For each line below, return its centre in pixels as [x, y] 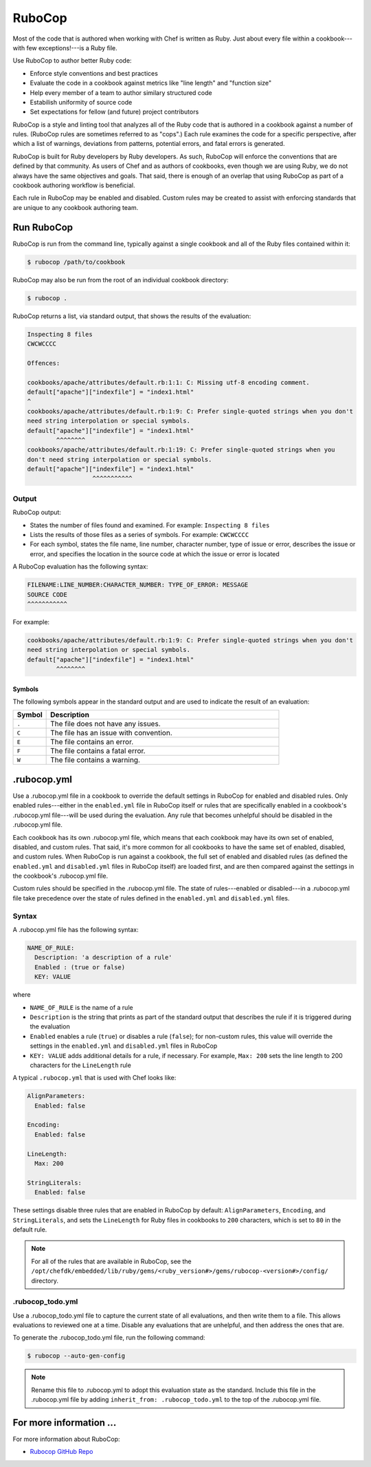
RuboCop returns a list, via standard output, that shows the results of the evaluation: [132, 316]
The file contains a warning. [95, 760]
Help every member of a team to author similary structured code [121, 92]
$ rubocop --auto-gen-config [76, 1356]
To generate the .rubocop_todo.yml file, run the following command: [109, 1338]
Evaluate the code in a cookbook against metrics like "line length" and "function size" [150, 83]
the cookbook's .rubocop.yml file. [60, 876]
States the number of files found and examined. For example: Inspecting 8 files [150, 525]
